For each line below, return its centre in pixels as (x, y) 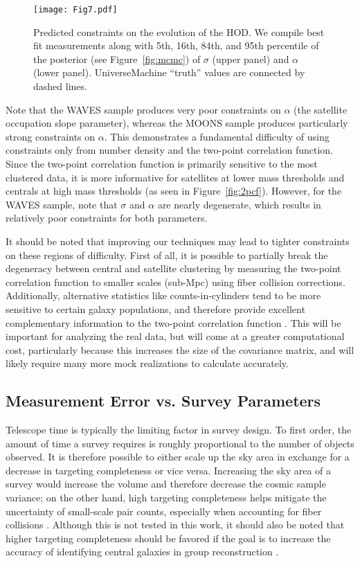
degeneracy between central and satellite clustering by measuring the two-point (173, 268)
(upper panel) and (251, 59)
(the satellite (321, 109)
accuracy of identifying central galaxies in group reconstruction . (142, 552)
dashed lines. (60, 86)
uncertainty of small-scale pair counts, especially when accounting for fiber (164, 511)
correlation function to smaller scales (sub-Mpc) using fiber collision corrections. (175, 281)
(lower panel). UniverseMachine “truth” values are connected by (169, 72)
